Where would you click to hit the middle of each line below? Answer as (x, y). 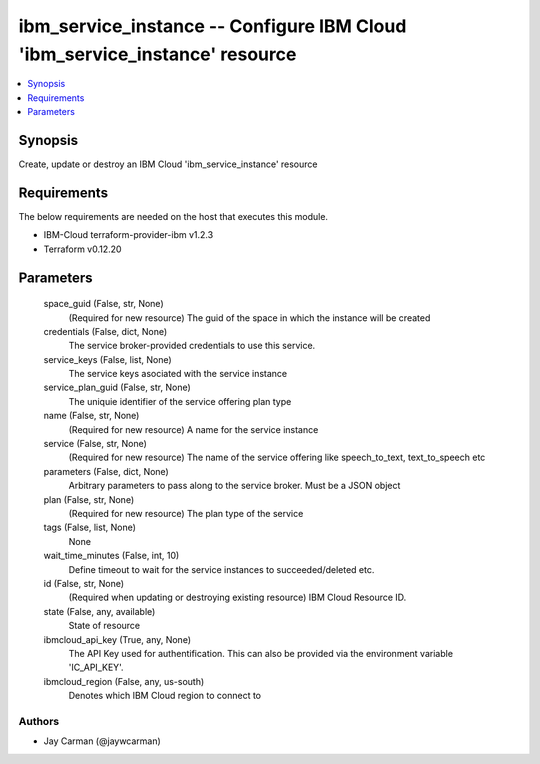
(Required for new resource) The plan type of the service (186, 513)
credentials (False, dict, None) (105, 331)
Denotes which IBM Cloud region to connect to (165, 696)
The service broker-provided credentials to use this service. (192, 346)
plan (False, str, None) (89, 499)
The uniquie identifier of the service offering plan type (180, 401)
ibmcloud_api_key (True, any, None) (117, 639)
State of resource (104, 626)
